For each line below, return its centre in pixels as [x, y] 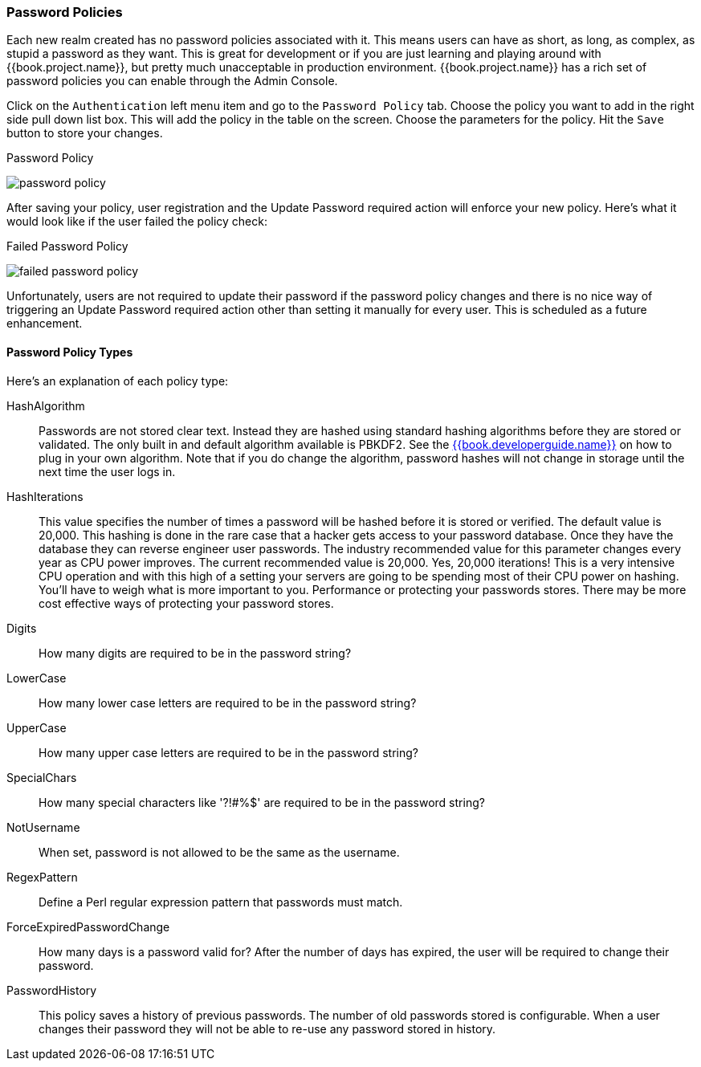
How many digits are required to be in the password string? [195, 653]
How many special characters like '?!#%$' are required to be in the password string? [262, 802]
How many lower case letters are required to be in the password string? [228, 703]
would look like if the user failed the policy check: [137, 222]
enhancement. [45, 324]
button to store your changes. [85, 133]
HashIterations [45, 496]
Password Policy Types [70, 352]
